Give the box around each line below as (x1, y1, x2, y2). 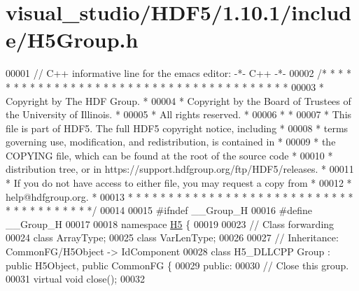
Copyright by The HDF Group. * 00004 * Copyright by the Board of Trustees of (6, 93, 351, 108)
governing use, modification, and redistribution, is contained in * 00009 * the (6, 134, 336, 149)
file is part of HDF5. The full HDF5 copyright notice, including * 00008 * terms (6, 120, 349, 135)
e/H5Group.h (6, 25, 139, 54)
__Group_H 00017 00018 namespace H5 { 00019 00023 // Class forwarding (6, 216, 335, 231)
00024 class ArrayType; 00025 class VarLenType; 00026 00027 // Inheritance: (6, 230, 339, 245)
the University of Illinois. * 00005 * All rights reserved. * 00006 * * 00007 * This (6, 107, 352, 122)
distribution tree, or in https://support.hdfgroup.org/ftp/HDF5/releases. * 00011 (6, 162, 354, 176)
